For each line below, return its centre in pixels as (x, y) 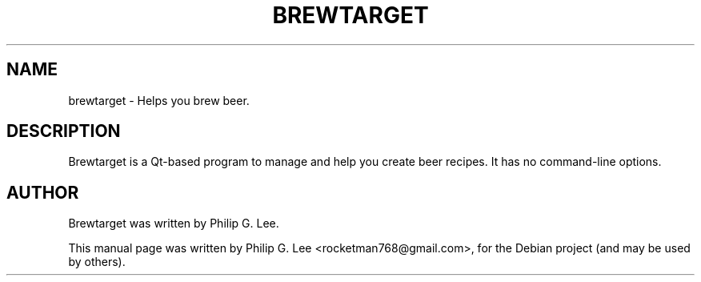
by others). (97, 262)
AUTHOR (43, 192)
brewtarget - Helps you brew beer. (159, 100)
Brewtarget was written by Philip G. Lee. (174, 224)
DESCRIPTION (64, 131)
